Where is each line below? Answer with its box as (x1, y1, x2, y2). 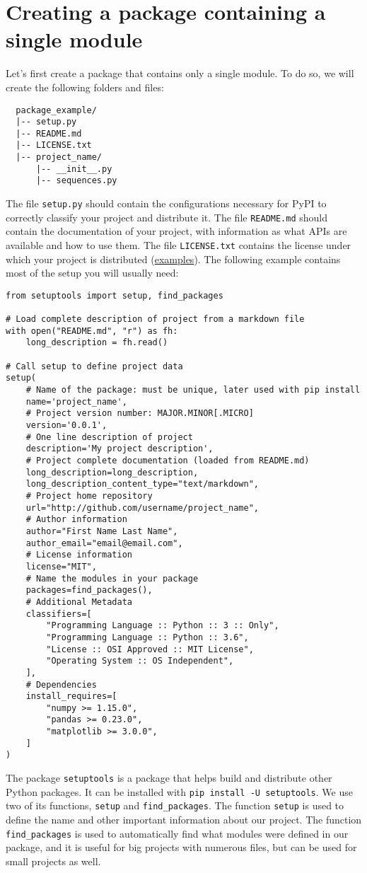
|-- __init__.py (35, 163, 112, 174)
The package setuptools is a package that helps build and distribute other (6, 770, 332, 785)
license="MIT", (25, 561, 97, 572)
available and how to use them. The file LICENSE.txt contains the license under (6, 238, 351, 252)
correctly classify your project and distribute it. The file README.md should (6, 209, 328, 224)
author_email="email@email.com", (25, 538, 183, 548)
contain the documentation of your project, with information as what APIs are (6, 224, 347, 238)
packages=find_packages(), (25, 585, 153, 596)
